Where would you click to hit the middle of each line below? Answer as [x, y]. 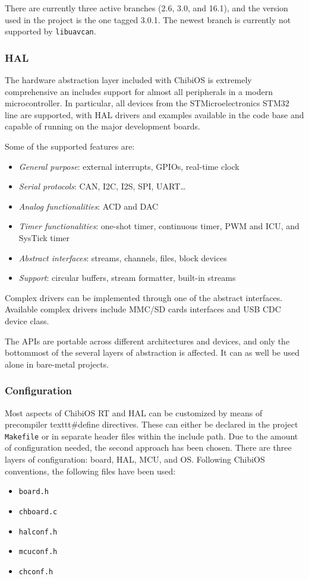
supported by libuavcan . [51, 31]
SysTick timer [44, 238]
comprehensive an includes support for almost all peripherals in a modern [139, 91]
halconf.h [38, 532]
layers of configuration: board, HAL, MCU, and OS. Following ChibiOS [135, 459]
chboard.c [38, 512]
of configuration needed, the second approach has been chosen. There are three [148, 447]
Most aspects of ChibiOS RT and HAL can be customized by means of [134, 412]
